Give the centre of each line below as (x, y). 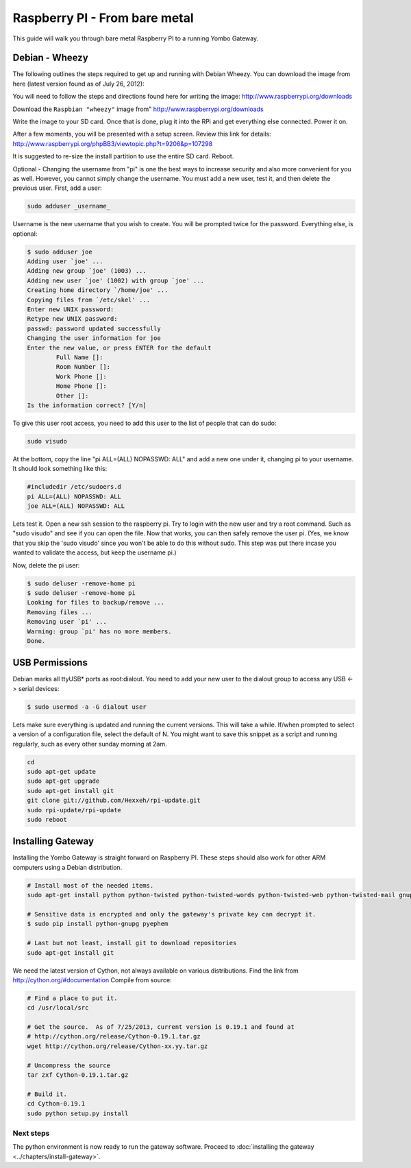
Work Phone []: (82, 376)
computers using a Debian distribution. (67, 867)
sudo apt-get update (61, 771)
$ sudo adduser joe (60, 252)
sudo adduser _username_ (69, 206)
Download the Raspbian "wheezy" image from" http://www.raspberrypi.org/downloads (138, 109)
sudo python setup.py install (78, 1113)
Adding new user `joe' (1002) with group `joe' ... (116, 280)
